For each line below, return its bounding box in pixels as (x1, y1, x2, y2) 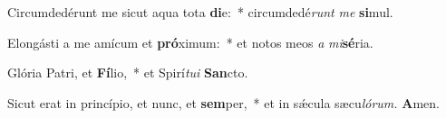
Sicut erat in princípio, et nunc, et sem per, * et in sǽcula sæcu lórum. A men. (7, 93, 440, 112)
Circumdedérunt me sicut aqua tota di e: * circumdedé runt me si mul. (7, 3, 393, 21)
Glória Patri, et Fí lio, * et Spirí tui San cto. (7, 63, 248, 82)
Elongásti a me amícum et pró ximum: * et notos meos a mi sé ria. (7, 32, 373, 51)
